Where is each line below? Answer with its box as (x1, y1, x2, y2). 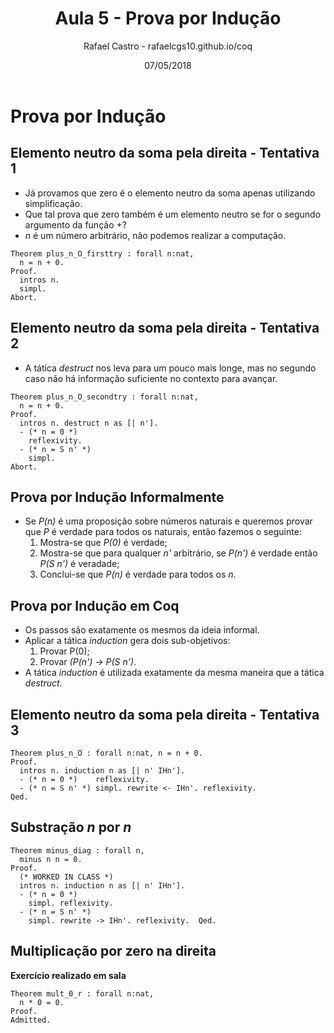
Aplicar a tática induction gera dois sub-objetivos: (24, 635, 231, 647)
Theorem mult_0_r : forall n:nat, (10, 988, 155, 999)
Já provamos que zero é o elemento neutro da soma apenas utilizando (24, 187, 316, 199)
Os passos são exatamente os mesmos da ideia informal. (24, 624, 260, 636)
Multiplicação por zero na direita (10, 943, 217, 960)
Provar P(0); (39, 645, 90, 657)
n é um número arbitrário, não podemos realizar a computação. (24, 229, 287, 241)
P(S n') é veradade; (39, 558, 120, 570)
